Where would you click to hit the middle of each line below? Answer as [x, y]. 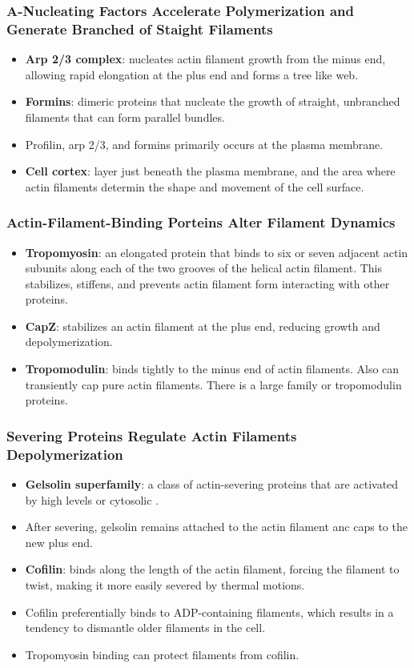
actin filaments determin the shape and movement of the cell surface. [195, 186]
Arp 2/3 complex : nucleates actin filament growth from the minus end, [205, 59]
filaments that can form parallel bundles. [125, 117]
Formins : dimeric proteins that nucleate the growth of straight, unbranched [213, 101]
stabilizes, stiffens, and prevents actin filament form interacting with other [207, 283]
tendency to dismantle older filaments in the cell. [145, 628]
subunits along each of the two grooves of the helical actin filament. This [204, 268]
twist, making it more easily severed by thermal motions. [165, 584]
